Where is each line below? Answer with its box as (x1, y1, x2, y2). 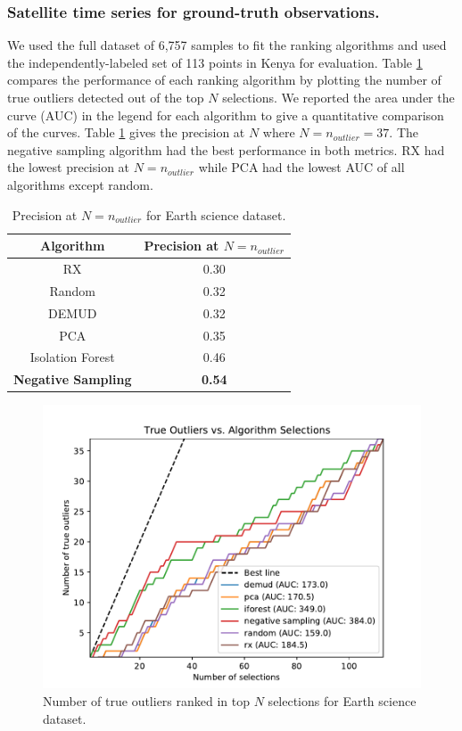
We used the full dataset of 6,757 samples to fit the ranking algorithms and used (7, 36, 447, 54)
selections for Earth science (268, 691, 417, 710)
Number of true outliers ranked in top (43, 691, 251, 710)
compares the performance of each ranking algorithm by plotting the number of (7, 70, 441, 89)
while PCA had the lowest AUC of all (198, 158, 405, 177)
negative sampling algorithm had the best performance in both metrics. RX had (7, 140, 445, 159)
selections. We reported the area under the (222, 88, 455, 106)
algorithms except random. (7, 175, 153, 193)
